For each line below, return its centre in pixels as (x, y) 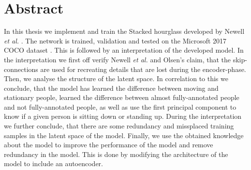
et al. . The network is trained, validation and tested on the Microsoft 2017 (115, 40)
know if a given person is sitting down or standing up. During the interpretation (123, 116)
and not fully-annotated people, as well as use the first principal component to (120, 106)
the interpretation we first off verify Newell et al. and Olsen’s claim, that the (118, 59)
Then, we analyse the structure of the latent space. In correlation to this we (116, 78)
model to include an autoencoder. (54, 163)
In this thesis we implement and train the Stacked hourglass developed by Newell (124, 31)
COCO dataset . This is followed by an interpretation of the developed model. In (124, 50)
